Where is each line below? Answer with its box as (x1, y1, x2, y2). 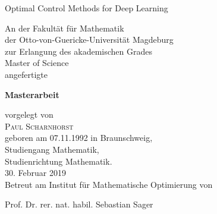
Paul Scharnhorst (5, 119, 74, 132)
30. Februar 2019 (5, 166, 66, 179)
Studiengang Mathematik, (5, 143, 99, 155)
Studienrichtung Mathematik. (5, 155, 112, 167)
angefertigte (5, 68, 48, 80)
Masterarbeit (5, 88, 59, 100)
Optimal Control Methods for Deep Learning (5, 2, 168, 14)
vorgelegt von (5, 108, 54, 121)
